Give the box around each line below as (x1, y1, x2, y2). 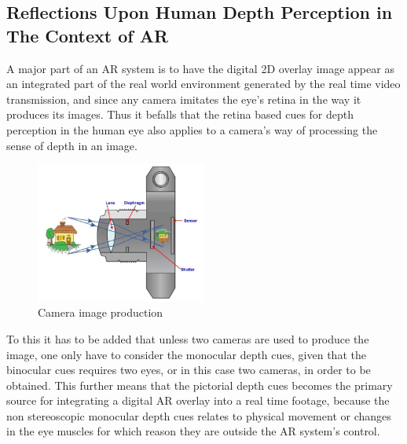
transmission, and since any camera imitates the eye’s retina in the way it (6, 90, 361, 107)
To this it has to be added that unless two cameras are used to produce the (6, 330, 369, 347)
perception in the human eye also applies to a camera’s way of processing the (6, 121, 378, 138)
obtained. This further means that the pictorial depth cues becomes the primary (6, 376, 393, 393)
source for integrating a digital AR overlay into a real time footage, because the (6, 392, 390, 409)
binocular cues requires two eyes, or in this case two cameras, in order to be (6, 361, 371, 378)
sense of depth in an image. (6, 137, 137, 153)
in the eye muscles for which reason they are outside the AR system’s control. (6, 423, 380, 439)
